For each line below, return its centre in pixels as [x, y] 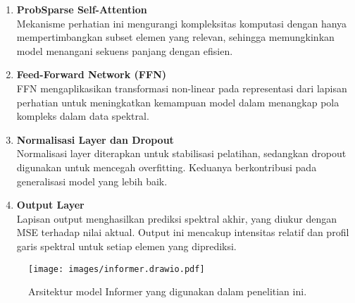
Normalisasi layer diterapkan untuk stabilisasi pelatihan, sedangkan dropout [181, 153]
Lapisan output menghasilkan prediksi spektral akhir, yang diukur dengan [176, 218]
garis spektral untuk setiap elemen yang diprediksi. [126, 246]
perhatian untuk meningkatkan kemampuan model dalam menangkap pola [178, 102]
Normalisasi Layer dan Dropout [95, 139]
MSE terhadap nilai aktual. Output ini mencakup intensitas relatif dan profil [183, 232]
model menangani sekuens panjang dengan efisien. [125, 50]
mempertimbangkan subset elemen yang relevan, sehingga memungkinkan [175, 37]
